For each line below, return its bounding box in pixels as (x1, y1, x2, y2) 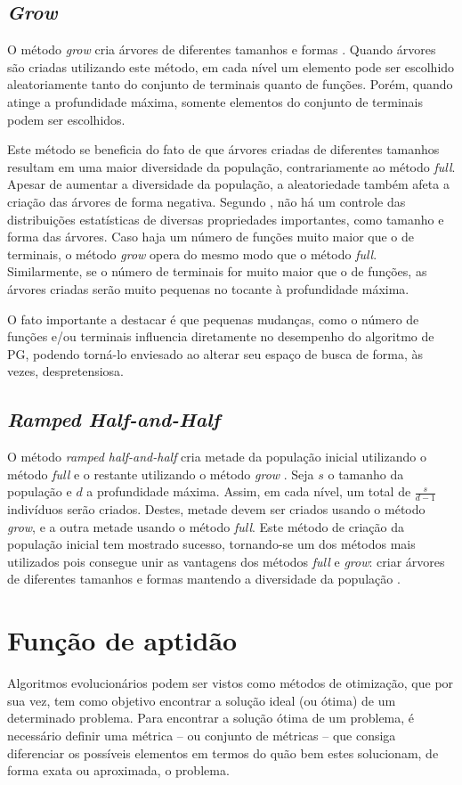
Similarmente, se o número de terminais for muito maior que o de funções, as (7, 262, 427, 281)
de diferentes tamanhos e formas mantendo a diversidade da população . (7, 569, 401, 588)
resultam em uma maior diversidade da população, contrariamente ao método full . (7, 157, 456, 176)
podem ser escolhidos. (7, 110, 126, 128)
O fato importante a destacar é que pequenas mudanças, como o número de (7, 309, 419, 328)
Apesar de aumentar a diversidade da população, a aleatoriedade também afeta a (7, 175, 450, 193)
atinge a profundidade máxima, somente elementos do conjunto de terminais (7, 92, 423, 110)
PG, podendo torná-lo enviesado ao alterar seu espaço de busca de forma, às (7, 344, 424, 363)
